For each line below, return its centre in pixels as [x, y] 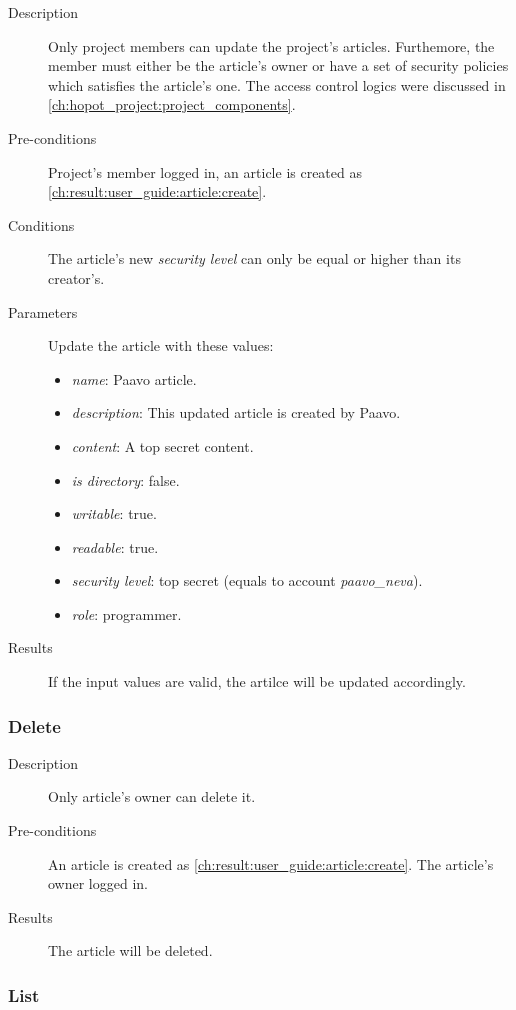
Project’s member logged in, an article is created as [205, 171]
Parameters [43, 311]
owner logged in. [98, 883]
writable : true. [114, 513]
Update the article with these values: [161, 345]
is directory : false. [125, 479]
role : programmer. [126, 613]
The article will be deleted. [130, 950]
